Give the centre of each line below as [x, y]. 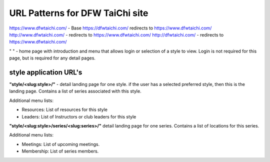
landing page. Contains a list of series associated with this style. [75, 91]
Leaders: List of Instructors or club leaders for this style [79, 116]
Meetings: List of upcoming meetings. [61, 144]
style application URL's [46, 72]
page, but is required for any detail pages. [52, 58]
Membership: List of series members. [60, 151]
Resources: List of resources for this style [64, 109]
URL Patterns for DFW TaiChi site [79, 13]
